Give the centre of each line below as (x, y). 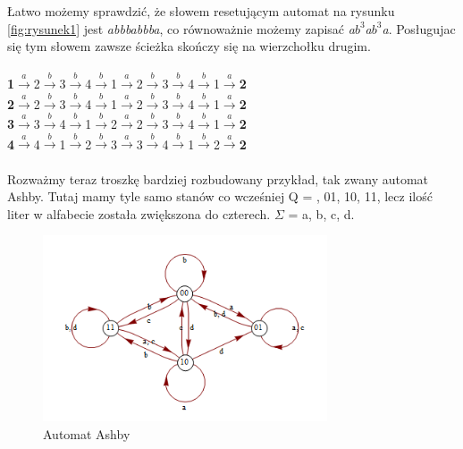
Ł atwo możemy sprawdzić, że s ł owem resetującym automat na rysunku (201, 11)
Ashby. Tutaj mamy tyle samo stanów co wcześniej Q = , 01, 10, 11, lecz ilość (220, 196)
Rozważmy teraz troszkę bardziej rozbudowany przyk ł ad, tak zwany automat (218, 178)
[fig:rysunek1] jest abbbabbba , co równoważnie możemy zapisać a (181, 28)
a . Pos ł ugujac (419, 28)
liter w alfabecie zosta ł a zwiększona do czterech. (139, 213)
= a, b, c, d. (321, 213)
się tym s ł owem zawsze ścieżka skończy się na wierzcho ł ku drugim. (189, 46)
